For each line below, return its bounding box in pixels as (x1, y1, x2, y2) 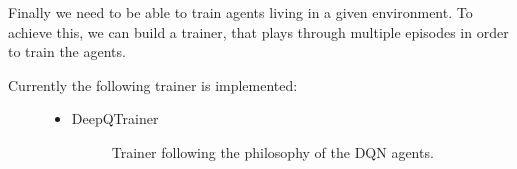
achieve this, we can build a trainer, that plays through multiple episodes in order (8, 21, 509, 42)
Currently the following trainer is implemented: (8, 74, 298, 95)
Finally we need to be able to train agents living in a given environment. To (8, 2, 473, 22)
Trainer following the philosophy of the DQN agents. (111, 141, 434, 162)
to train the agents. (8, 41, 126, 62)
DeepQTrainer (71, 108, 159, 129)
